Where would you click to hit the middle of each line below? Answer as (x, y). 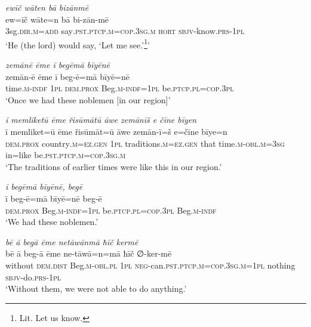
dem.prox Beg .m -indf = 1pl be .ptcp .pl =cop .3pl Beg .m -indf (111, 210)
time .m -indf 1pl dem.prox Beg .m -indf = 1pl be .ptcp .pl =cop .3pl (120, 88)
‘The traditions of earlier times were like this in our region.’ (114, 166)
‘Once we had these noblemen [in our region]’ (88, 99)
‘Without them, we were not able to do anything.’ (96, 289)
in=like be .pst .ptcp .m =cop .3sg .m (66, 155)
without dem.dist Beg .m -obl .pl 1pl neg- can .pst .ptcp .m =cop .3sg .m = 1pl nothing (150, 265)
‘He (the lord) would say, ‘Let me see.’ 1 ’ (78, 44)
